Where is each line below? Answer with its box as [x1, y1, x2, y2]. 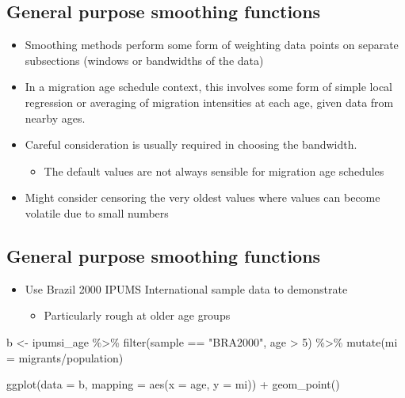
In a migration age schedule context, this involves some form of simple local [25, 78, 392, 95]
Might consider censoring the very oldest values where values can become [25, 189, 380, 206]
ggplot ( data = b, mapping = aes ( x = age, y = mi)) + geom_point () [6, 376, 340, 392]
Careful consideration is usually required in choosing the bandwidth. [25, 136, 357, 153]
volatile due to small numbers [25, 204, 169, 221]
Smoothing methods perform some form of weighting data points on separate [25, 36, 399, 53]
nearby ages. [25, 109, 86, 126]
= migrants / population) [6, 349, 124, 366]
